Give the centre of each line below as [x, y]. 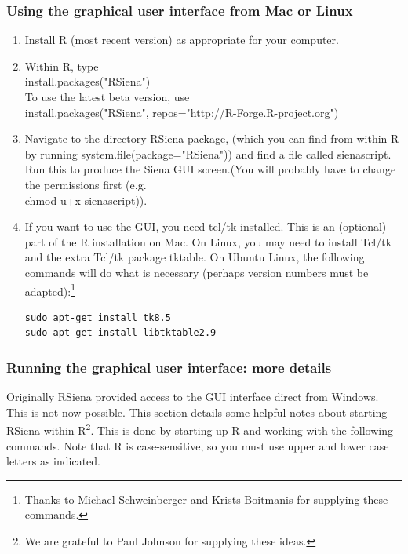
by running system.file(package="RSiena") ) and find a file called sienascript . [208, 153]
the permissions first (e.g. [86, 184]
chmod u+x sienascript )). [86, 200]
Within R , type [62, 66]
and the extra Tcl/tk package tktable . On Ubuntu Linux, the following [195, 257]
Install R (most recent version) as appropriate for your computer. [182, 40]
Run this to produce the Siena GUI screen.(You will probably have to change [210, 169]
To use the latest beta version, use [107, 97]
